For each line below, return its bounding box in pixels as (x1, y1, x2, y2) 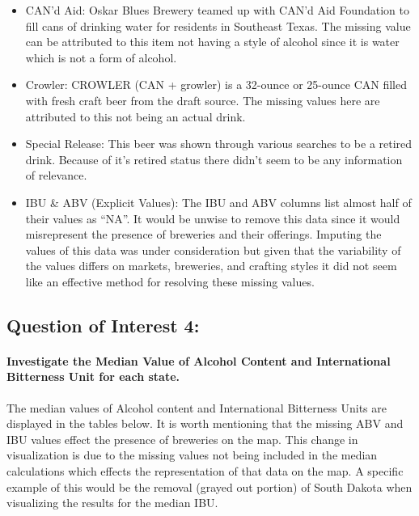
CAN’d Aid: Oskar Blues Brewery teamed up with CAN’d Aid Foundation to (25, 2, 409, 18)
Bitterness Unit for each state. (6, 368, 180, 385)
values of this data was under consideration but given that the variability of (25, 241, 401, 258)
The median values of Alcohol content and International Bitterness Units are (6, 399, 387, 416)
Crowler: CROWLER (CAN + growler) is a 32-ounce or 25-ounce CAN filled (25, 76, 407, 93)
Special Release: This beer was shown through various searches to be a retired (25, 135, 413, 152)
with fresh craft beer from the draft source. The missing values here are (25, 91, 380, 108)
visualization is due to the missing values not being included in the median (6, 446, 378, 463)
